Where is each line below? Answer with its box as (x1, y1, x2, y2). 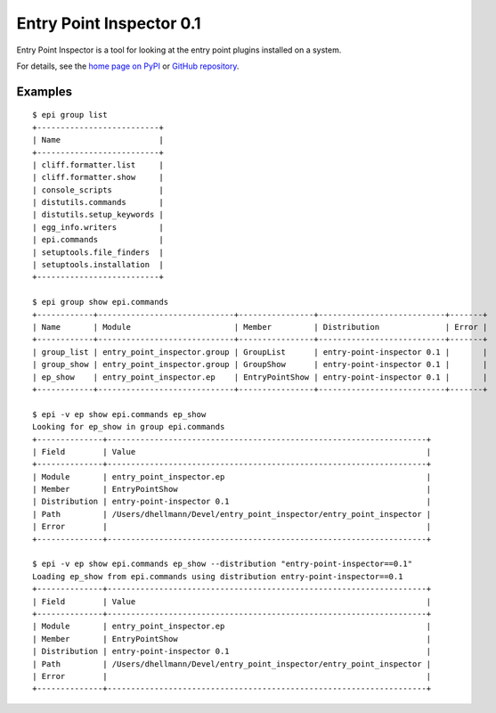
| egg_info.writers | (32, 222, 165, 232)
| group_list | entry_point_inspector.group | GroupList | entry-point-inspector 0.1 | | (32, 347, 488, 356)
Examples (16, 84, 73, 99)
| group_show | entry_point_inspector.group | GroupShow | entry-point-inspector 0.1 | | (32, 359, 488, 370)
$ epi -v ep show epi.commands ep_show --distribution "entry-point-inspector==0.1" (32, 559, 413, 570)
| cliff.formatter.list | (32, 160, 165, 169)
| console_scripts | (32, 184, 165, 195)
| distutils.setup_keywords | (32, 209, 165, 220)
